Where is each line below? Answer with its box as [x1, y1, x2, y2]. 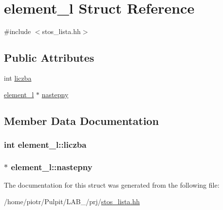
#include [4, 26, 31, 36]
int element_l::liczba [4, 138, 87, 150]
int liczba [4, 72, 32, 83]
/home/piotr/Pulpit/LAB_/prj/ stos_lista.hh [4, 196, 140, 206]
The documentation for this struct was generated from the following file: [4, 179, 220, 190]
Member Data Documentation [4, 113, 159, 128]
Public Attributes [4, 50, 94, 65]
